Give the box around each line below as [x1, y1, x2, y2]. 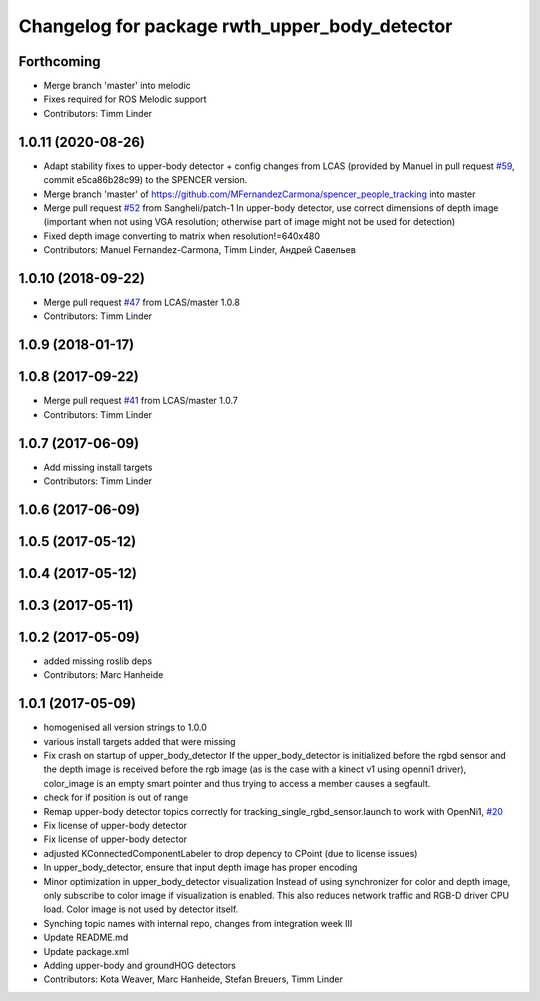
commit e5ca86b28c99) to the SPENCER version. [43, 174, 248, 186]
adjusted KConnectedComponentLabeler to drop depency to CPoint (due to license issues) [43, 847, 418, 859]
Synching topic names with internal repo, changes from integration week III [43, 917, 353, 929]
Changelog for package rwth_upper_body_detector [18, 15, 453, 37]
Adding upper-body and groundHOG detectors [43, 959, 237, 971]
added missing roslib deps [43, 655, 153, 667]
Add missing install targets [43, 461, 153, 473]
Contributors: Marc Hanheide [43, 669, 164, 681]
